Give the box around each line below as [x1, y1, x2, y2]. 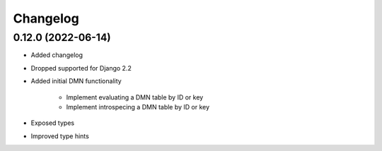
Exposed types [30, 119, 74, 127]
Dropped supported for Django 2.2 [30, 64, 132, 72]
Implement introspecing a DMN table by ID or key [66, 102, 210, 111]
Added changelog [30, 51, 83, 59]
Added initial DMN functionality [30, 77, 122, 85]
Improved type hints [30, 131, 90, 140]
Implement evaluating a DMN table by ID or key [66, 92, 204, 102]
